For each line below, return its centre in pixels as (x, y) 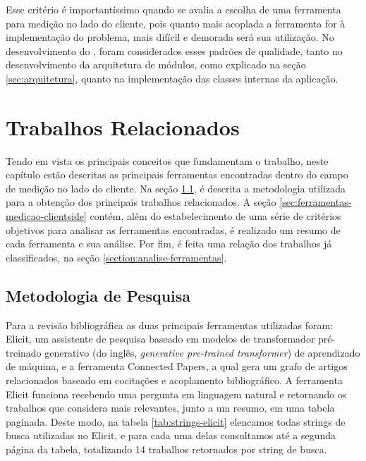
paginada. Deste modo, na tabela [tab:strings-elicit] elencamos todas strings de (176, 421)
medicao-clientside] (46, 216)
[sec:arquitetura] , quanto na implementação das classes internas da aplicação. (172, 78)
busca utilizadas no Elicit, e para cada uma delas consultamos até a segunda (171, 435)
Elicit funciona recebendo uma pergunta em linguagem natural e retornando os (176, 394)
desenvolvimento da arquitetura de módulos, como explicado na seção (156, 64)
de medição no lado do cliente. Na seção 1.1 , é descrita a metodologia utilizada (176, 188)
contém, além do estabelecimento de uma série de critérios (215, 216)
